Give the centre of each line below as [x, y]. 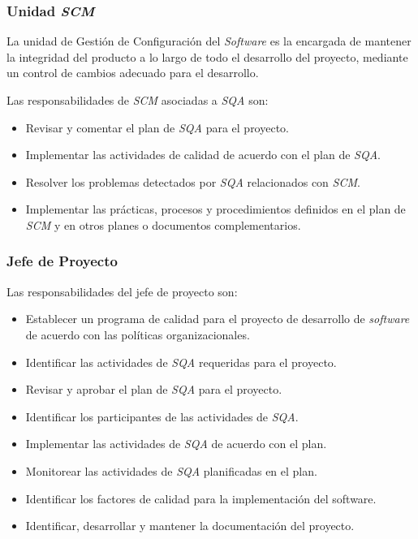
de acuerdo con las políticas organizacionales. [138, 334]
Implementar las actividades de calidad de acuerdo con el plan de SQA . [203, 155]
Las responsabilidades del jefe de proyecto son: [122, 291]
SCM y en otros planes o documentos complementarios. [163, 224]
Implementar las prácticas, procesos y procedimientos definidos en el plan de [215, 209]
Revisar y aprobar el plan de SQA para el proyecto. [154, 389]
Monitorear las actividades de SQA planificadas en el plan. [171, 470]
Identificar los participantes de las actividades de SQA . [162, 416]
